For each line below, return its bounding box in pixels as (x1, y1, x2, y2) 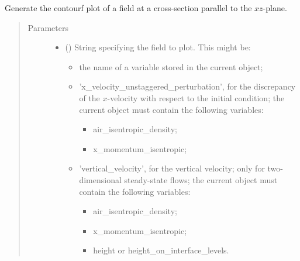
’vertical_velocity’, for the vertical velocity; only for (79, 162, 265, 174)
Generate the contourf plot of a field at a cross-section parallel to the (5, 2, 252, 13)
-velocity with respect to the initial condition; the (107, 91, 285, 104)
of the (79, 91, 100, 104)
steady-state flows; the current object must (124, 173, 278, 186)
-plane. (263, 2, 287, 13)
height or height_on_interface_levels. (93, 244, 229, 256)
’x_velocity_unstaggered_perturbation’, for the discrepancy (79, 80, 296, 92)
